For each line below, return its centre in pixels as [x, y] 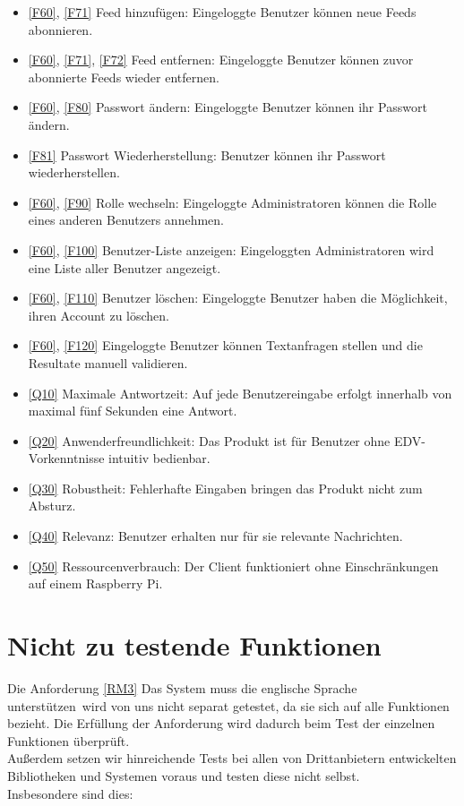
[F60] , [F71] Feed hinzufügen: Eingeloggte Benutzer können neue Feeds [222, 12]
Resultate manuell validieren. [108, 362]
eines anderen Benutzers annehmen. [126, 220]
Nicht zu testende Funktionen [194, 645]
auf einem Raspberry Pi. [95, 583]
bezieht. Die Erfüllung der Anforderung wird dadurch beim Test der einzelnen [221, 723]
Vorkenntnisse [66, 458]
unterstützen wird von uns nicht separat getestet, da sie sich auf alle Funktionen [228, 705]
